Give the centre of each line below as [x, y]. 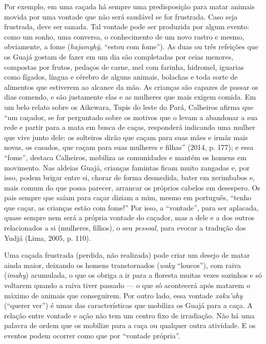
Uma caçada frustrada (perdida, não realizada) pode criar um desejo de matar [127, 255]
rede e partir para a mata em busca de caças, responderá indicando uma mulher [130, 127]
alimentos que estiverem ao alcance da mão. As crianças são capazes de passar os [131, 87]
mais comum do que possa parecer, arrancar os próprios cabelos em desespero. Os [132, 187]
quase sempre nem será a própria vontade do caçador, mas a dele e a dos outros [129, 217]
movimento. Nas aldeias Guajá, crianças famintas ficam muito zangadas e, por [127, 167]
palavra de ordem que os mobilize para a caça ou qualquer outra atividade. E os [130, 325]
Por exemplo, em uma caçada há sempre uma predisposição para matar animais [129, 6]
